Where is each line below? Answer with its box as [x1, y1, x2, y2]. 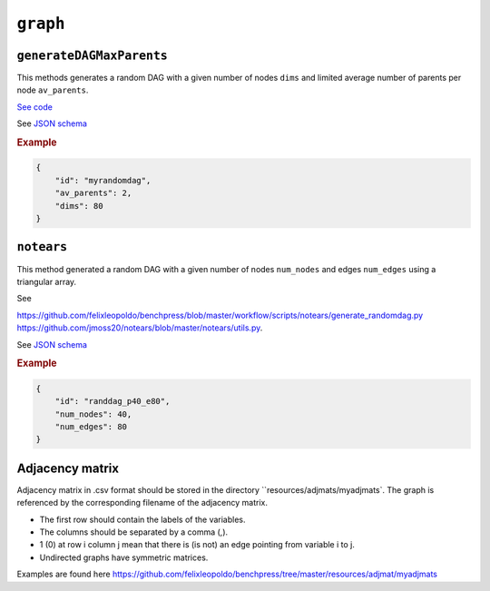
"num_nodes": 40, [54, 409, 132, 419]
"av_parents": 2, [54, 188, 132, 199]
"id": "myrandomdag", [54, 175, 152, 185]
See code [16, 101, 54, 113]
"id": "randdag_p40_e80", [54, 396, 171, 407]
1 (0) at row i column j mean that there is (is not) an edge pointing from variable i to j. [39, 539, 356, 550]
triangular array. [16, 276, 77, 287]
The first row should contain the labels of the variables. [39, 514, 246, 525]
